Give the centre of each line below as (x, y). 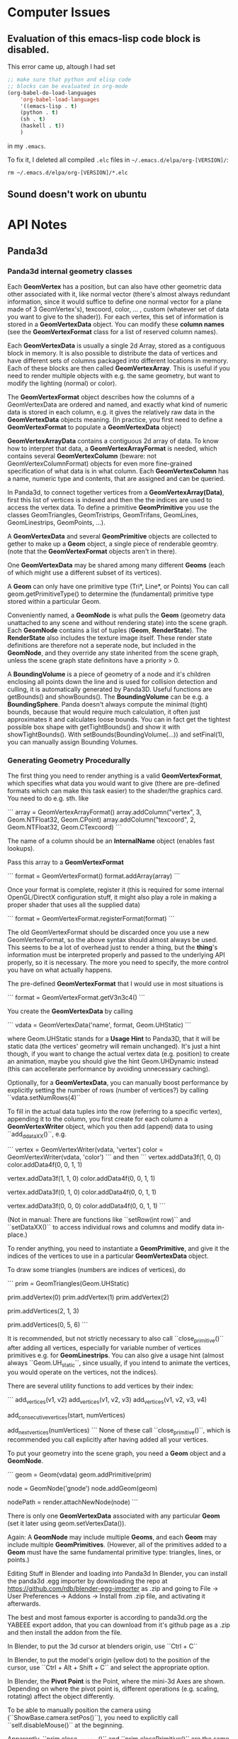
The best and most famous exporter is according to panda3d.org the (107, 1618)
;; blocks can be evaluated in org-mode (68, 86)
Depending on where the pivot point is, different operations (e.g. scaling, (113, 1689)
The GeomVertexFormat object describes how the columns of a (101, 397)
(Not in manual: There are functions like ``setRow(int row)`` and (99, 1220)
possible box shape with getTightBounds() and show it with (94, 727)
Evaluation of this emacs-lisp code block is (104, 39)
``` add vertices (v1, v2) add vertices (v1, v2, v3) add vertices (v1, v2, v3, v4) (107, 1400)
